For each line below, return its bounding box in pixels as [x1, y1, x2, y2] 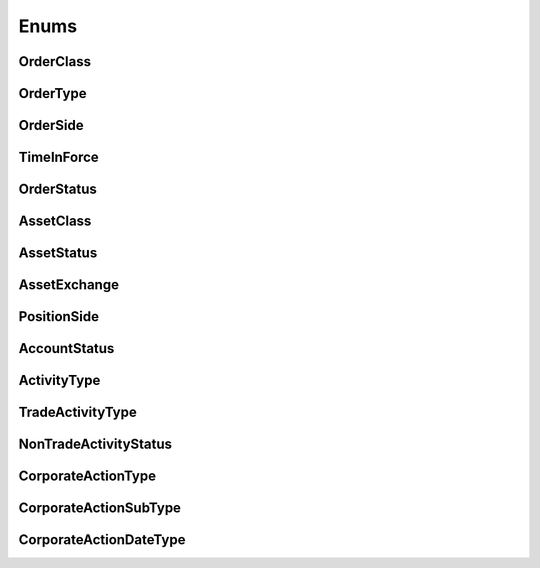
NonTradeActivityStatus [18, 436, 173, 453]
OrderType [18, 85, 87, 102]
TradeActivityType [18, 404, 137, 421]
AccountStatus [18, 340, 115, 357]
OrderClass [18, 53, 92, 70]
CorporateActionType [18, 468, 157, 485]
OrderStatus [18, 181, 97, 198]
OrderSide [18, 117, 84, 134]
